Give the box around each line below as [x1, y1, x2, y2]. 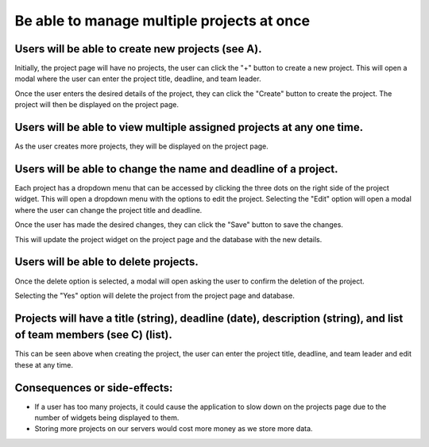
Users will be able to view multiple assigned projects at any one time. [14, 121, 364, 134]
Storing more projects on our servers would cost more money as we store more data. [34, 424, 313, 434]
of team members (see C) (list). [14, 328, 172, 341]
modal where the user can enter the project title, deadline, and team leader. [14, 74, 261, 83]
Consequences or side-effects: [14, 381, 173, 395]
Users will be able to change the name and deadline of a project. [14, 162, 338, 175]
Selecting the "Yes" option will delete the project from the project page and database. [14, 291, 296, 300]
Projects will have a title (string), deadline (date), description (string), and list [14, 311, 404, 325]
